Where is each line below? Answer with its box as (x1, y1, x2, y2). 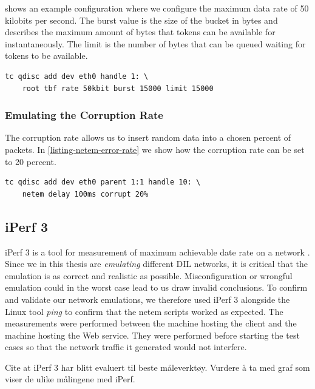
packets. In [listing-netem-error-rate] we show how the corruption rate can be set (5, 143, 305, 155)
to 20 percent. (5, 155, 56, 167)
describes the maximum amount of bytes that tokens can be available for (5, 25, 276, 38)
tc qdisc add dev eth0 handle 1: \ (5, 72, 149, 81)
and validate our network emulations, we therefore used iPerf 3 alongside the (5, 293, 290, 305)
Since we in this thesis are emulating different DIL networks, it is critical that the (5, 257, 308, 270)
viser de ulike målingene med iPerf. (5, 373, 135, 385)
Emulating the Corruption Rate (5, 107, 163, 123)
